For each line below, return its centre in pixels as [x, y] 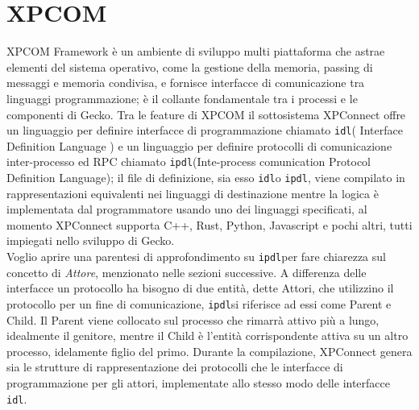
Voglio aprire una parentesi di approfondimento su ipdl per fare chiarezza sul [196, 257]
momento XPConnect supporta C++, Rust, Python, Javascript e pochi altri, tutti [209, 224]
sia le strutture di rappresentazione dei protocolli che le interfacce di [175, 367]
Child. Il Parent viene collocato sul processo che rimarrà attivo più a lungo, [193, 319]
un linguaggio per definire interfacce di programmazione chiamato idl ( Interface [205, 130]
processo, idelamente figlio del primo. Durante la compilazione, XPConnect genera [209, 351]
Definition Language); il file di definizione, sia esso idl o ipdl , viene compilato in [206, 177]
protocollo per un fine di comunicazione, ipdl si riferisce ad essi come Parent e [199, 303]
